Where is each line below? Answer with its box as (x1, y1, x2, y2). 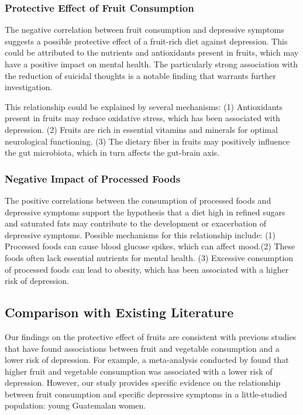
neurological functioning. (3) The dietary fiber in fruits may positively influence (5, 135, 290, 147)
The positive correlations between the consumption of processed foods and (5, 194, 271, 206)
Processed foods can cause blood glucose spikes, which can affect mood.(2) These (5, 240, 295, 252)
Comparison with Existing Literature (5, 303, 234, 321)
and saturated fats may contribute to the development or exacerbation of (5, 217, 267, 229)
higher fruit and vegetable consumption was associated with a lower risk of (5, 365, 273, 377)
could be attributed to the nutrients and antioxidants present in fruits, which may (5, 46, 299, 59)
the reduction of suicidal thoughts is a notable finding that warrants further (5, 69, 276, 81)
